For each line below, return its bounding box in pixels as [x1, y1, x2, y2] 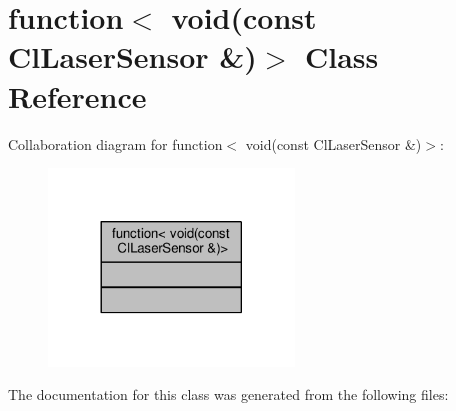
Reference [8, 75, 147, 116]
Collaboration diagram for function [8, 133, 223, 154]
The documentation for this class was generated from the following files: [8, 384, 449, 405]
